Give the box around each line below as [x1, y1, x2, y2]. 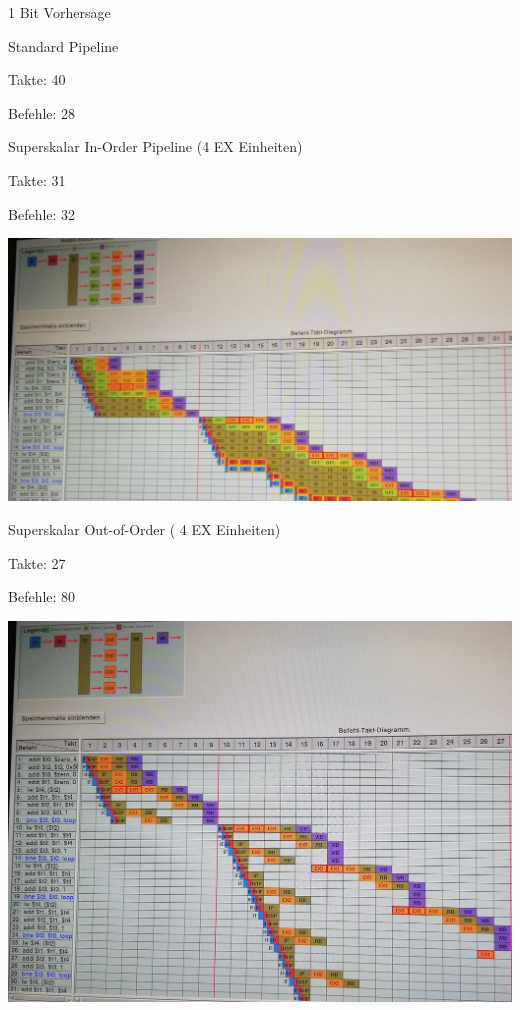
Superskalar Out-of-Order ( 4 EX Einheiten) [8, 519, 281, 540]
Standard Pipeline [8, 35, 119, 56]
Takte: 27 [8, 552, 66, 573]
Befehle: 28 [8, 102, 76, 123]
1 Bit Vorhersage [8, 2, 111, 22]
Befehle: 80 [8, 586, 76, 607]
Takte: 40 [8, 69, 66, 90]
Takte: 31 [8, 169, 66, 190]
